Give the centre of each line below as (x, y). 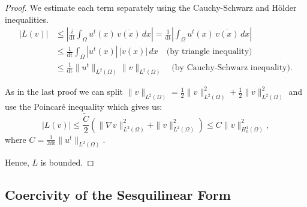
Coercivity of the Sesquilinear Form (118, 195)
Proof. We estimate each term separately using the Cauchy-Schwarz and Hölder (151, 7)
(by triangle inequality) (209, 52)
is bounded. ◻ (67, 162)
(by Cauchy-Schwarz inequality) (231, 67)
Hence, (17, 162)
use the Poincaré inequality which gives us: (84, 106)
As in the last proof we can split (64, 91)
